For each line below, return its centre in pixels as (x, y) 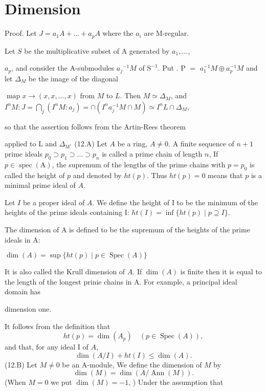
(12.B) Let (21, 364)
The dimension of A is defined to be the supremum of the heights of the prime (127, 229)
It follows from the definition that (58, 326)
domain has (23, 291)
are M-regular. (167, 33)
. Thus (157, 175)
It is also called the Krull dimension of (65, 271)
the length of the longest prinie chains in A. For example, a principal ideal (121, 281)
